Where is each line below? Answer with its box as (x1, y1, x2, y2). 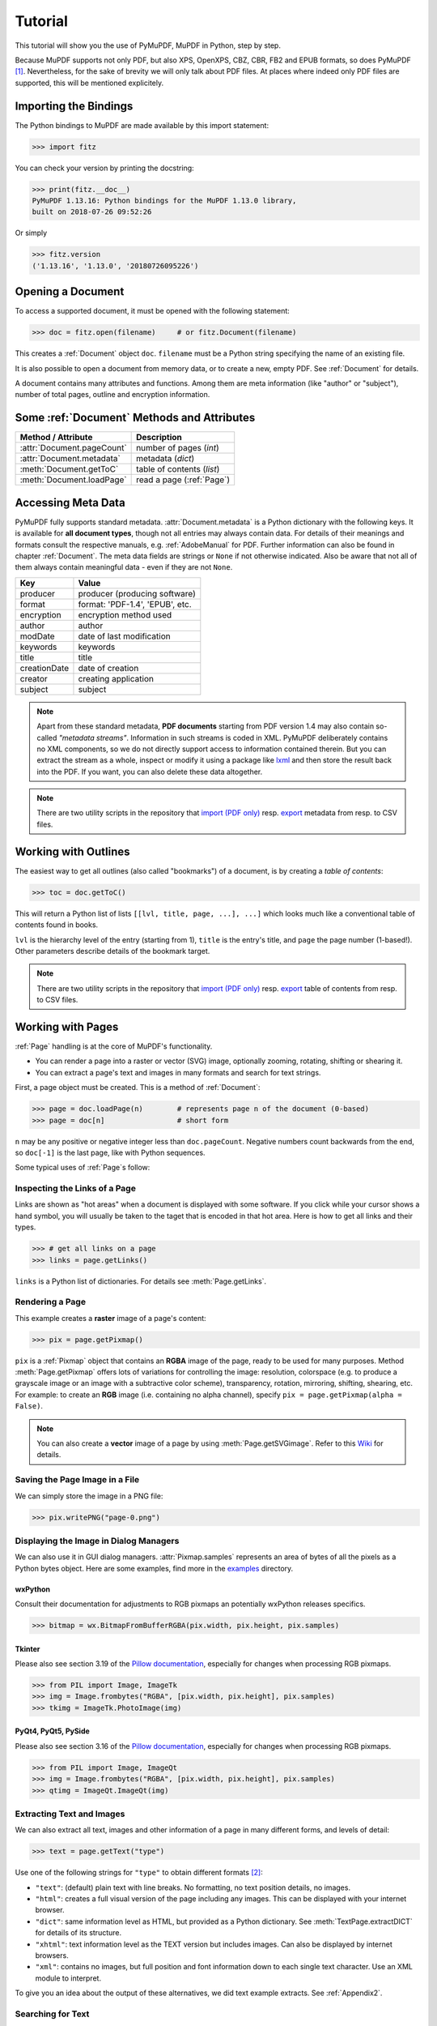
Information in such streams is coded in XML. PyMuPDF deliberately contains (130, 733, 388, 742)
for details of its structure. (35, 1928, 122, 1938)
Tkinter (15, 1643, 40, 1653)
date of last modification (78, 630, 171, 642)
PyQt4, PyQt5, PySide (15, 1726, 91, 1736)
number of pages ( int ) (136, 442, 220, 454)
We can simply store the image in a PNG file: (15, 1491, 163, 1501)
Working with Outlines (15, 844, 130, 858)
